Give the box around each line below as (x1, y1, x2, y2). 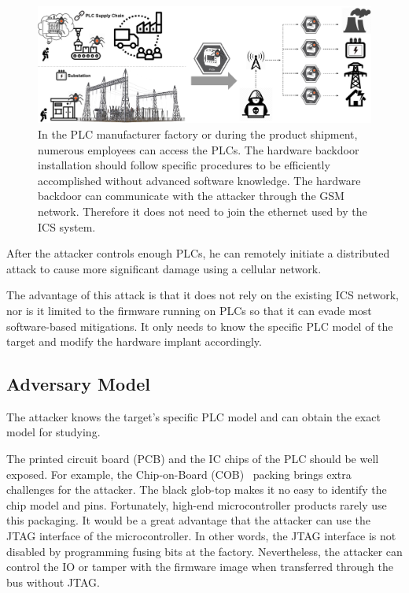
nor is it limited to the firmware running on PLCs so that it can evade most (6, 302, 372, 318)
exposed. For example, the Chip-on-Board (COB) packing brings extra (6, 465, 352, 482)
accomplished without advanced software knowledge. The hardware (38, 172, 361, 188)
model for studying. (6, 424, 101, 440)
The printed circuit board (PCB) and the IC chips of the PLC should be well (6, 450, 379, 467)
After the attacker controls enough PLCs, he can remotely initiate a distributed (6, 245, 390, 261)
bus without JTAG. (6, 573, 100, 590)
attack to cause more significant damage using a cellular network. (6, 260, 322, 276)
